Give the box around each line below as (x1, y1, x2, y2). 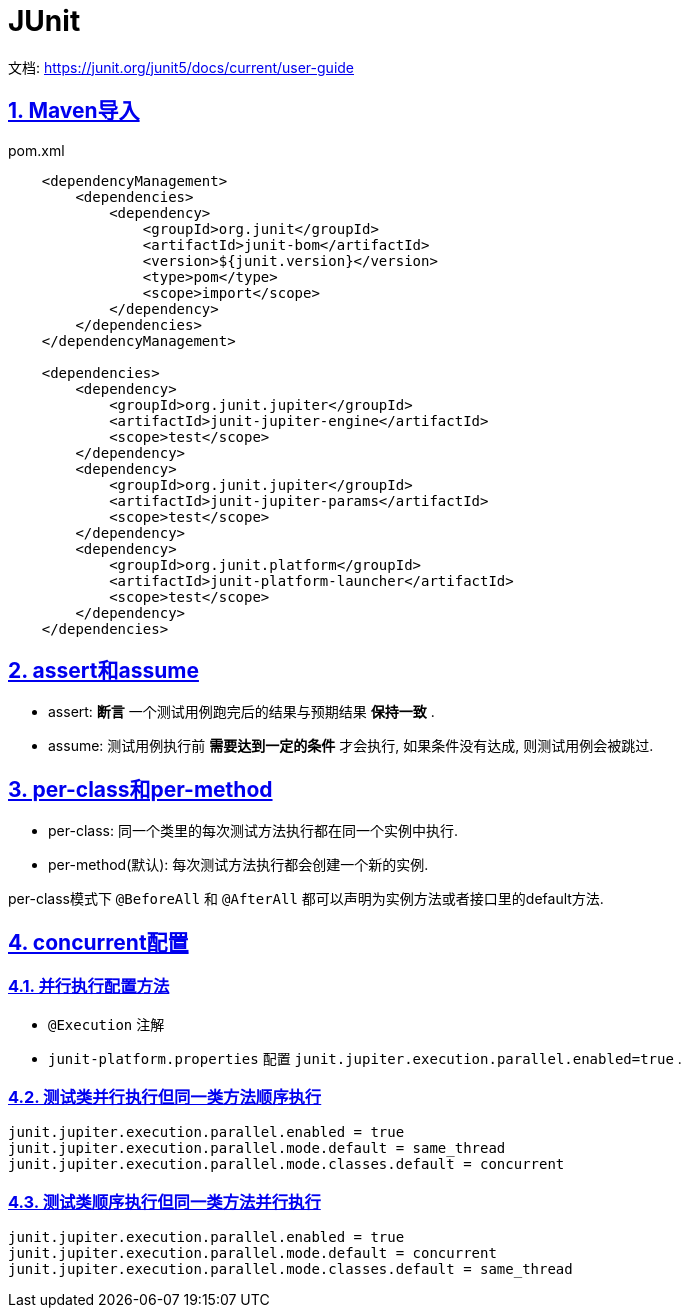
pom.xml (8, 141, 65, 159)
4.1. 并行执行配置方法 (8, 976, 170, 997)
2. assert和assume (8, 658, 199, 684)
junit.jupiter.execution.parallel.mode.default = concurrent (8, 1245, 497, 1261)
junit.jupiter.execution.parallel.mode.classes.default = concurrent (8, 1156, 565, 1173)
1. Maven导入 (8, 98, 140, 124)
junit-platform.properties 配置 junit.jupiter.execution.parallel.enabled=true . (48, 1049, 682, 1067)
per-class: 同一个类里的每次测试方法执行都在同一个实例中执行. (48, 822, 458, 840)
